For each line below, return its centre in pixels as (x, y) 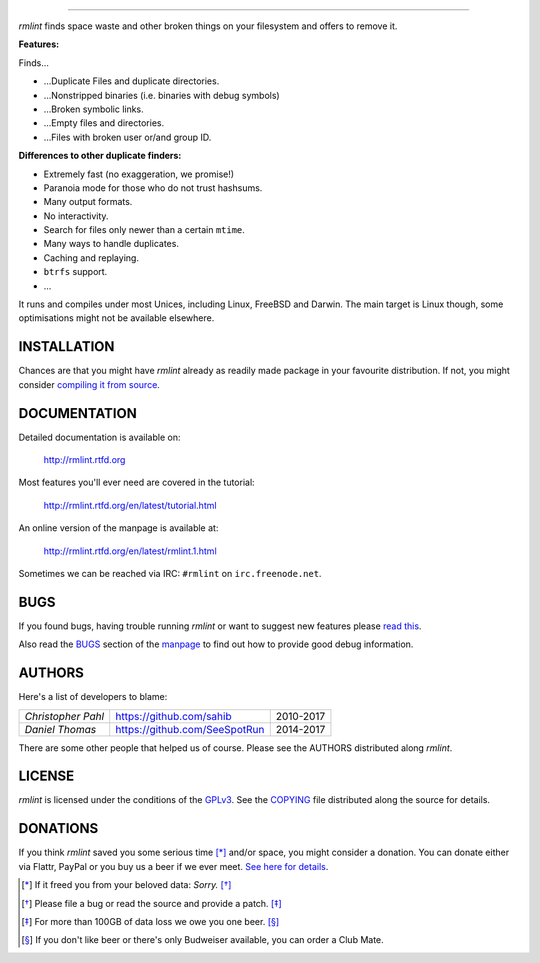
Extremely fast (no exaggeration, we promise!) (139, 174)
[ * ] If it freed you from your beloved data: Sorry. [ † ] (126, 885)
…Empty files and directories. (104, 123)
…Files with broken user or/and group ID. (127, 137)
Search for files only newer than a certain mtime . (144, 230)
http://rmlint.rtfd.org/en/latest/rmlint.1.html (130, 551)
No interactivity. (76, 216)
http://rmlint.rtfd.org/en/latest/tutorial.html (130, 505)
